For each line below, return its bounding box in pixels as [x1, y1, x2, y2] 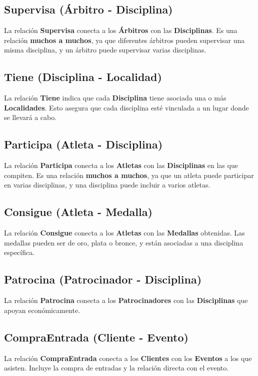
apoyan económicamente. [4, 304, 80, 315]
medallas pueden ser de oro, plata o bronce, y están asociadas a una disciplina [4, 237, 243, 247]
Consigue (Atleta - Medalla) [4, 204, 152, 219]
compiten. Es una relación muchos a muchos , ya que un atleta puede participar [4, 169, 254, 180]
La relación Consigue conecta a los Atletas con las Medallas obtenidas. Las [4, 227, 245, 238]
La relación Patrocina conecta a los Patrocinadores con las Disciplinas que [4, 295, 248, 305]
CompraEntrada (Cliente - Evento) [4, 329, 188, 344]
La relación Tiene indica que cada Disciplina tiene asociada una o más [4, 92, 226, 103]
